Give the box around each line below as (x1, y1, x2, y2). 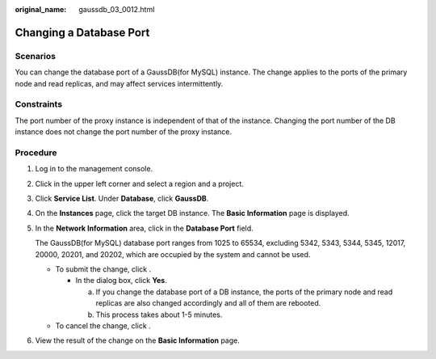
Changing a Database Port (15, 25, 150, 40)
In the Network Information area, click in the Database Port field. (35, 223, 254, 233)
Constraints (15, 99, 63, 110)
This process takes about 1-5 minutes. (95, 310, 223, 319)
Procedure (15, 146, 57, 158)
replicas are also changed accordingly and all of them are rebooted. (95, 298, 321, 308)
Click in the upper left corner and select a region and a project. (35, 179, 244, 188)
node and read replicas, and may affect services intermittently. (15, 78, 224, 88)
